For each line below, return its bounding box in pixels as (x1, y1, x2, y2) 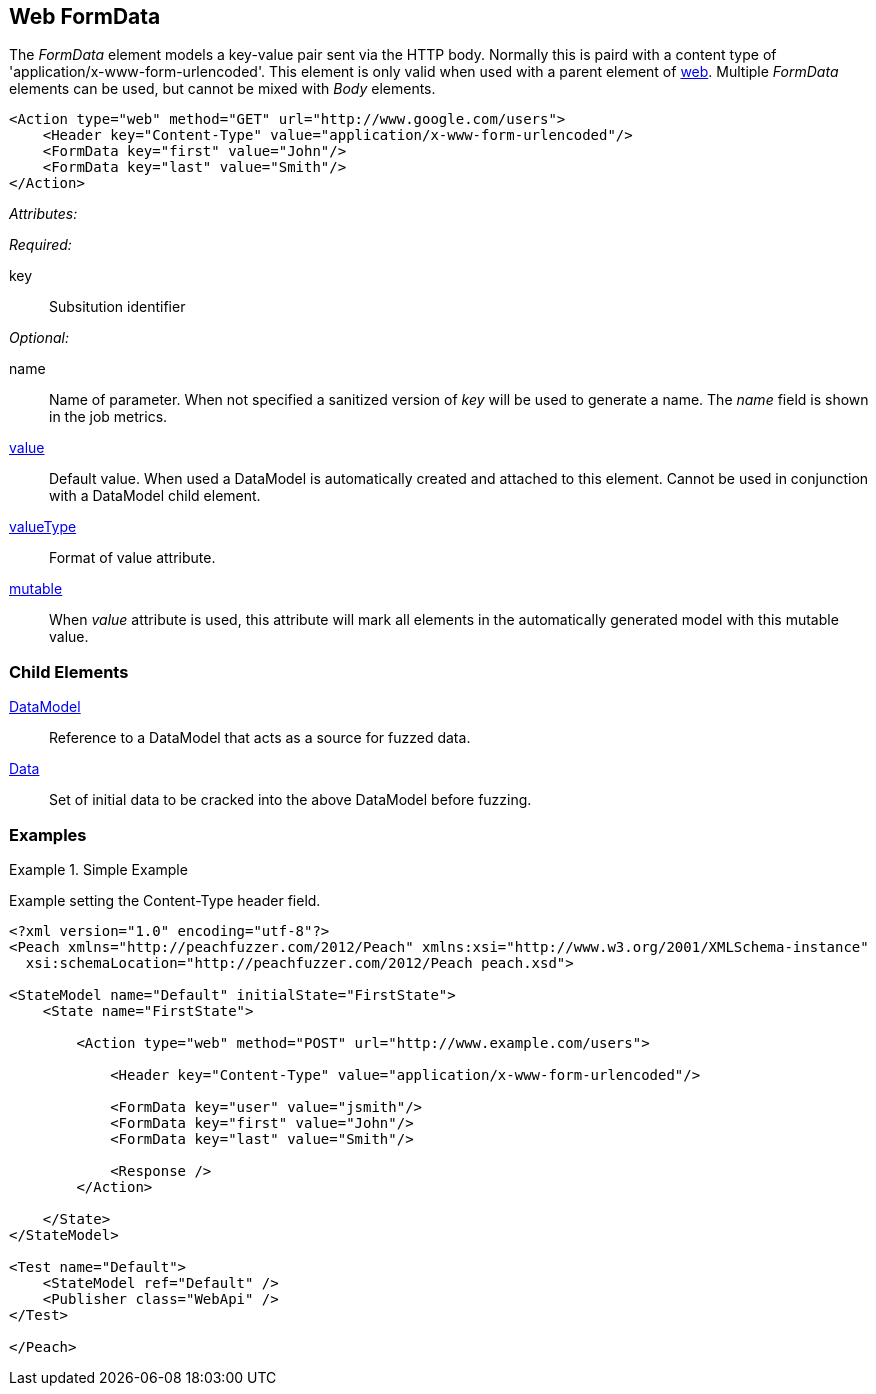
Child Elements (9, 661, 129, 682)
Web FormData (9, 4, 161, 29)
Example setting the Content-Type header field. (9, 891, 321, 909)
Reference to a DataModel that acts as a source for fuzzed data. (49, 729, 471, 747)
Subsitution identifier (49, 298, 186, 316)
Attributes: (9, 205, 78, 223)
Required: (9, 236, 72, 254)
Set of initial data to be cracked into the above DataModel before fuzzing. (49, 791, 532, 809)
